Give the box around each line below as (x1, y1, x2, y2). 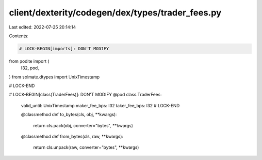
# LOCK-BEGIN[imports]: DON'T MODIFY (19, 46, 109, 51)
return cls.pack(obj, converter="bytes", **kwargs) (33, 122, 133, 128)
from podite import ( (9, 58, 49, 64)
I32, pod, (21, 65, 39, 71)
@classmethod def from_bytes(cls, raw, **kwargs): (21, 133, 124, 140)
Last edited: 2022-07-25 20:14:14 (9, 24, 76, 30)
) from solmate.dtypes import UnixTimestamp (9, 74, 100, 80)
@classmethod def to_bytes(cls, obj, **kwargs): (21, 112, 117, 117)
